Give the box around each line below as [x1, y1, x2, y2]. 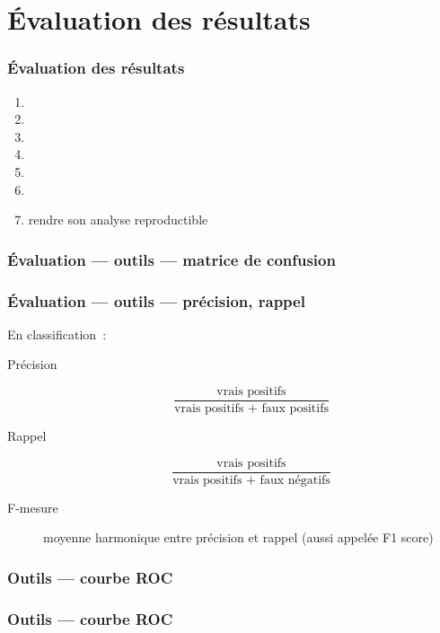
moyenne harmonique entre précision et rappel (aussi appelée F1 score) [43, 528, 434, 547]
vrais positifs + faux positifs [174, 402, 329, 416]
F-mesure [7, 497, 58, 516]
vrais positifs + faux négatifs [172, 473, 330, 487]
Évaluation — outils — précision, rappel [7, 289, 305, 312]
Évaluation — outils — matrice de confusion [7, 248, 336, 270]
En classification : [7, 324, 107, 343]
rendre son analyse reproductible [28, 210, 208, 229]
